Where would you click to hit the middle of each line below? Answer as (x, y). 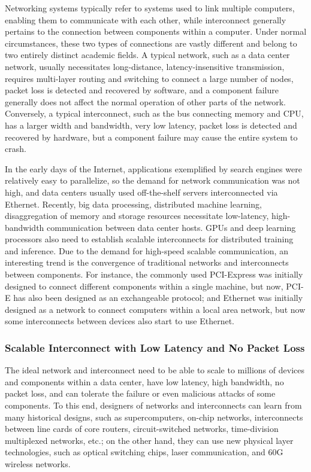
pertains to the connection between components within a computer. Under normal (156, 31)
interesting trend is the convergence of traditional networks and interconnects (147, 262)
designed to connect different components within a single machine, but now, (144, 286)
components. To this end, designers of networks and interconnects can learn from (153, 405)
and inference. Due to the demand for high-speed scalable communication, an (147, 250)
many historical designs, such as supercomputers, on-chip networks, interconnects (154, 417)
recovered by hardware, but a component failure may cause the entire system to (151, 137)
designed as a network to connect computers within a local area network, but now (155, 309)
